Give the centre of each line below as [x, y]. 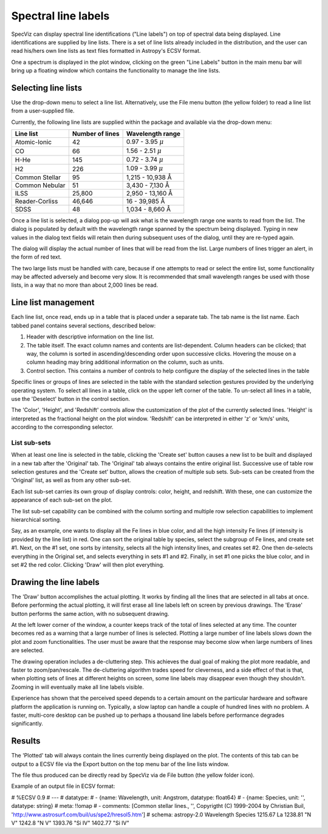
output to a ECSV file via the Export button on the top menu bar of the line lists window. [120, 764]
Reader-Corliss [36, 201]
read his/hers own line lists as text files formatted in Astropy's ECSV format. [106, 51]
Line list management [53, 303]
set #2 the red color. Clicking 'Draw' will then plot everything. [88, 564]
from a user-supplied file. [43, 111]
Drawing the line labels [55, 582]
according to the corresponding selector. [62, 427]
